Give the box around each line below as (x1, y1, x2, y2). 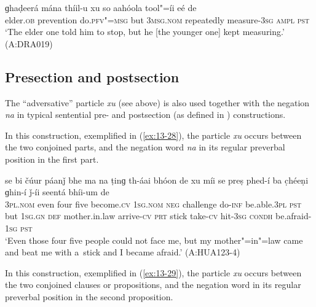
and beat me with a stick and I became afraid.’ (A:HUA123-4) (5, 246, 240, 258)
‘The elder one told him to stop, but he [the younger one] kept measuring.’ (5, 25, 285, 38)
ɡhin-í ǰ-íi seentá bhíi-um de (5, 185, 109, 198)
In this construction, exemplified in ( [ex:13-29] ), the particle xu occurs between (5, 266, 302, 279)
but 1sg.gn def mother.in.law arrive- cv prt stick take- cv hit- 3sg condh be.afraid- (5, 209, 312, 222)
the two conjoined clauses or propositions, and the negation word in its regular (5, 278, 301, 291)
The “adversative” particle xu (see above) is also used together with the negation (5, 96, 310, 109)
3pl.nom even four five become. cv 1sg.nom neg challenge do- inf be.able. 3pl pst (5, 197, 302, 210)
